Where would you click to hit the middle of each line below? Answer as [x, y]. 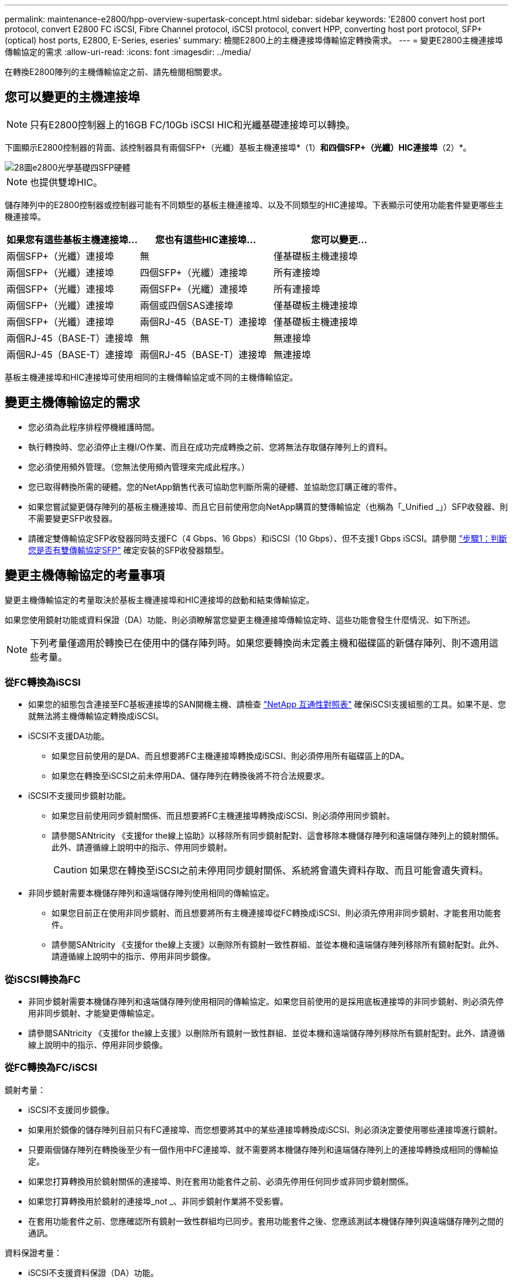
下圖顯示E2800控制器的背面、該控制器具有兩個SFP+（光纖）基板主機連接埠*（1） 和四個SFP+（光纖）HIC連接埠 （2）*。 [238, 147]
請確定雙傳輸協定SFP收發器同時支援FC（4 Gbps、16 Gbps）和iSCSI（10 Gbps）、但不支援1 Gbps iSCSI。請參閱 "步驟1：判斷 [268, 538]
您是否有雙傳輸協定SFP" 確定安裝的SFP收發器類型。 [129, 550]
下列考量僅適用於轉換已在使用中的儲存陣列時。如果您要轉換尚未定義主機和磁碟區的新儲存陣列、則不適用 [260, 643]
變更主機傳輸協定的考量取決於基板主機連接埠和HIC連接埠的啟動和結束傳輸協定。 [160, 600]
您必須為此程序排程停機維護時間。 [94, 427]
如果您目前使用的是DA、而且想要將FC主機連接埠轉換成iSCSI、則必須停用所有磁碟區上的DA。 [230, 756]
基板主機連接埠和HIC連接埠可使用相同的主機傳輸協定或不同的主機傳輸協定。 [151, 377]
